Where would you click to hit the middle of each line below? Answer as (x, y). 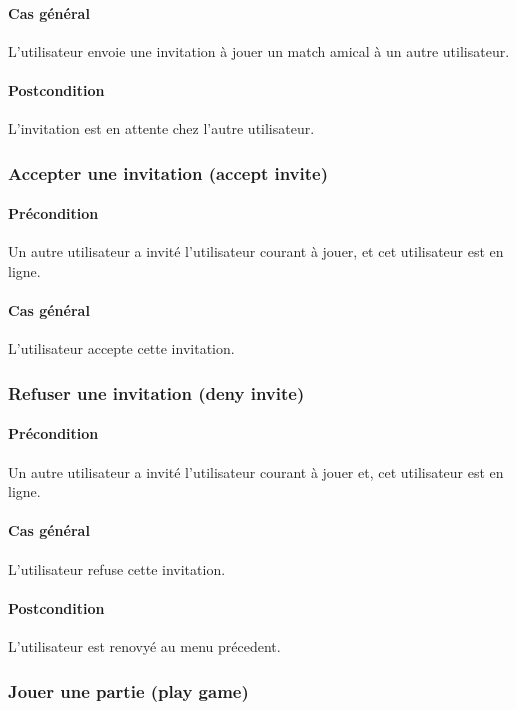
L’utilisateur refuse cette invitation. (117, 568)
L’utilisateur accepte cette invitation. (121, 348)
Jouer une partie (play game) (128, 690)
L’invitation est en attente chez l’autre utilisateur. (161, 128)
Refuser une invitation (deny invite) (156, 392)
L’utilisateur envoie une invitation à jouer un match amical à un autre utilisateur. (259, 50)
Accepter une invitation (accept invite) (168, 172)
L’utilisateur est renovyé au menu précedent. (144, 646)
